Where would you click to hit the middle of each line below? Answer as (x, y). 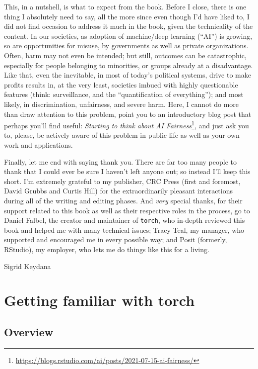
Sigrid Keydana (28, 266)
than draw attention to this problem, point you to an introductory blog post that (128, 114)
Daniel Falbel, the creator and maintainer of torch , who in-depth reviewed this (125, 220)
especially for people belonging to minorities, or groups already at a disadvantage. (129, 65)
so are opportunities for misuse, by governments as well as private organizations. (126, 46)
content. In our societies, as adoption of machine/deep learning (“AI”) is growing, (128, 36)
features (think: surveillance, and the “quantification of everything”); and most (124, 94)
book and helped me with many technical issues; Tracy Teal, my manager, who (124, 230)
